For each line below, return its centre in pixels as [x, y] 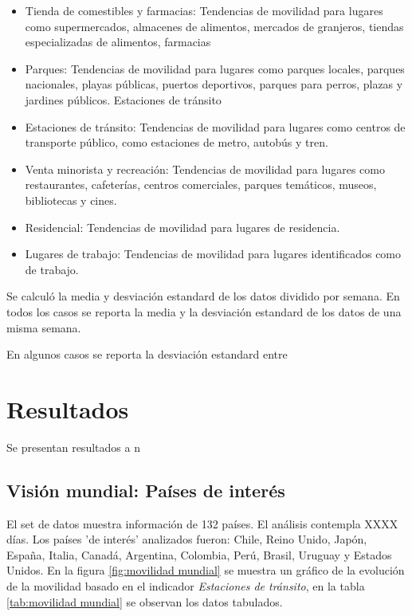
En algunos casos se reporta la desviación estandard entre [147, 354]
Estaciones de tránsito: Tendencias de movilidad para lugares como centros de [215, 126]
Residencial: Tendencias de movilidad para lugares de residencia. [182, 227]
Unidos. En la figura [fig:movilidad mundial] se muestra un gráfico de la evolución [206, 570]
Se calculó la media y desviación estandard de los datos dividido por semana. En [203, 296]
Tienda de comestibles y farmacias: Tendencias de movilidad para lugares [204, 10]
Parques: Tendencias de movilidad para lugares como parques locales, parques [215, 68]
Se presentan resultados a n [73, 447]
